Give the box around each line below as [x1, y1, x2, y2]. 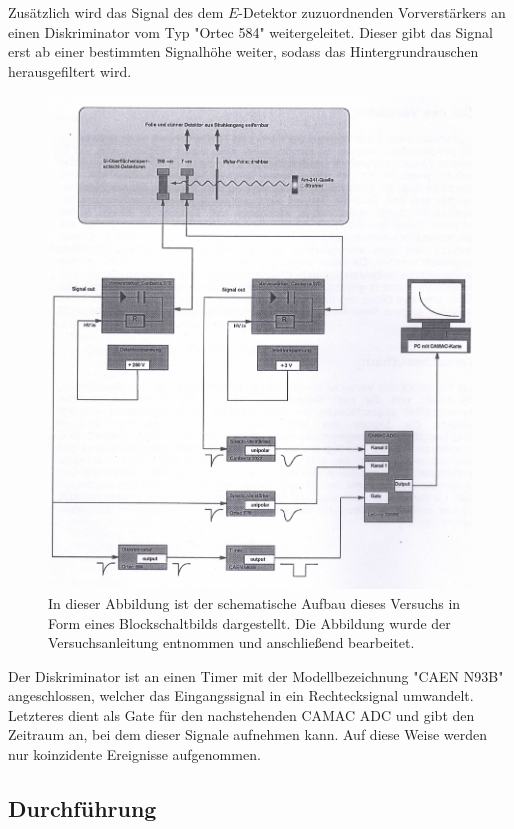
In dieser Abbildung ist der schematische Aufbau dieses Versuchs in [48, 592, 461, 613]
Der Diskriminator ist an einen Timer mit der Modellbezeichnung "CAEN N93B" [8, 665, 504, 686]
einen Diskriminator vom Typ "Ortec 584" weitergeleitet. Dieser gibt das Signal [8, 21, 493, 42]
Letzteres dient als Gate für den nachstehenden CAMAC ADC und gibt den [8, 704, 475, 725]
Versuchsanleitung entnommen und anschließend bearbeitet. [48, 632, 415, 653]
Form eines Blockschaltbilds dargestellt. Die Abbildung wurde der [48, 612, 451, 633]
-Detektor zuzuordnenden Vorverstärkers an [238, 2, 506, 22]
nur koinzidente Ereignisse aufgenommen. [8, 744, 261, 765]
